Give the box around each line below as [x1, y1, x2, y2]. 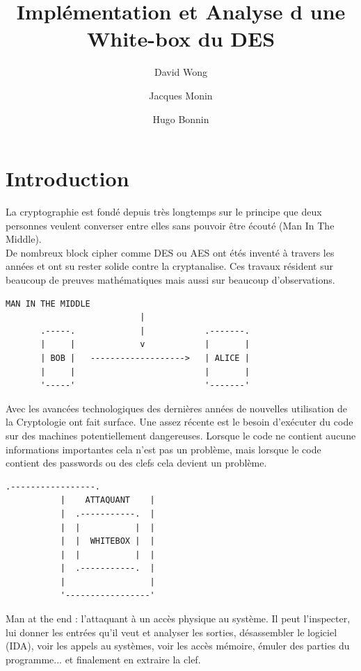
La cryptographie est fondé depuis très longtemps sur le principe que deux [6, 204, 322, 219]
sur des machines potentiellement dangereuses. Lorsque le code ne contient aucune [6, 428, 356, 442]
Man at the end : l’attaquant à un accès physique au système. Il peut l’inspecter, [6, 611, 351, 626]
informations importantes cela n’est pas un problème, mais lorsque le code [6, 442, 321, 456]
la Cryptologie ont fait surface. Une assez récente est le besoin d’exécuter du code [6, 414, 353, 429]
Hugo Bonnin [152, 111, 209, 126]
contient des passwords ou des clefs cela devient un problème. [6, 455, 267, 470]
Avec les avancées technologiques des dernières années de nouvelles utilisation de [6, 401, 348, 415]
